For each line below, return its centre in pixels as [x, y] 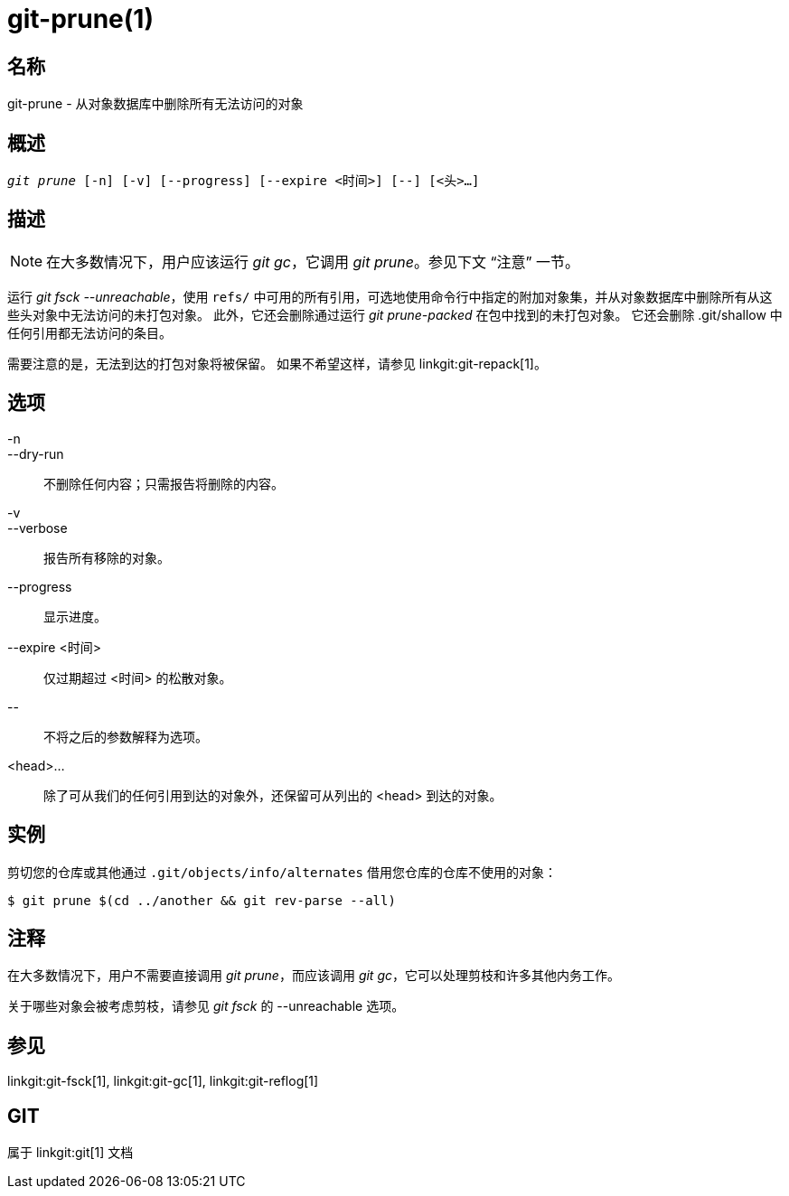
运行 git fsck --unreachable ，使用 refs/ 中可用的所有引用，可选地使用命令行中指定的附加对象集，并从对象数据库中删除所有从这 [390, 296]
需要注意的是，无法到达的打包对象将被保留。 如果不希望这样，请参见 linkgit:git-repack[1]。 [277, 363]
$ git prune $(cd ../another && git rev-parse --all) [202, 900]
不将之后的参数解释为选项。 [126, 736]
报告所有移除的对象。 [107, 557]
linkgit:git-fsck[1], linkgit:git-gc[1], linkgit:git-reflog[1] [163, 1081]
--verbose [38, 528]
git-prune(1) [80, 19]
